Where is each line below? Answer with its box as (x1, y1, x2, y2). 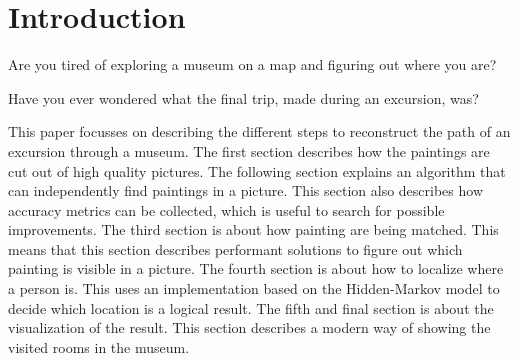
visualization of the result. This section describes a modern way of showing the (8, 317, 491, 338)
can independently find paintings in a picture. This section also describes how (8, 180, 484, 201)
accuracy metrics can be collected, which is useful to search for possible (8, 199, 445, 220)
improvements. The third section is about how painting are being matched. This (8, 219, 499, 240)
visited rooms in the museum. (8, 336, 190, 357)
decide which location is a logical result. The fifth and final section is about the (8, 297, 494, 318)
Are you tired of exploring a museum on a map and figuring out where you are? (8, 54, 497, 75)
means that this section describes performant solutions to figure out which (8, 238, 463, 259)
